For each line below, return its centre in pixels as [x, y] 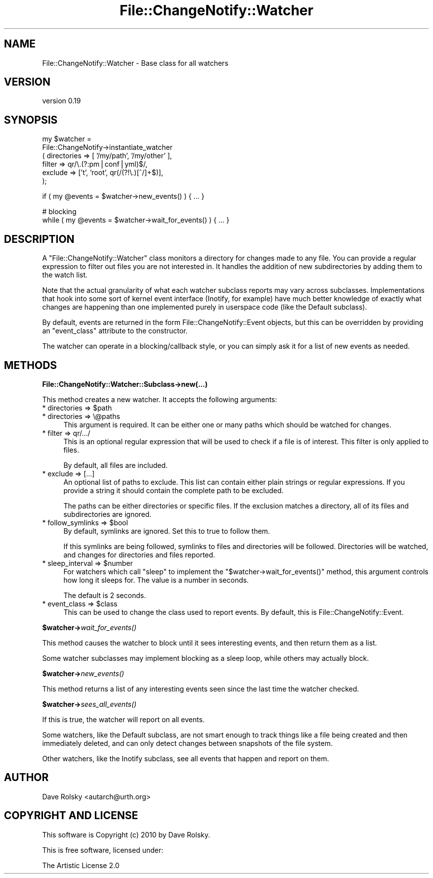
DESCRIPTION [39, 239]
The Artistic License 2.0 [81, 865]
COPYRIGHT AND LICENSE [71, 816]
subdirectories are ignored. [108, 514]
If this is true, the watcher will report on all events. [123, 719]
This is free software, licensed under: [103, 850]
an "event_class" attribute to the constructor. [115, 331]
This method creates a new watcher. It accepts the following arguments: [160, 399]
